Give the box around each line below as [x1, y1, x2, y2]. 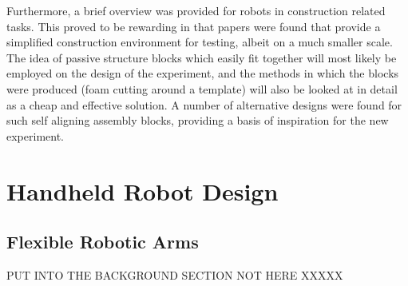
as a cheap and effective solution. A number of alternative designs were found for [6, 96, 402, 113]
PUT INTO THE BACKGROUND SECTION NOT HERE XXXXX [6, 266, 343, 283]
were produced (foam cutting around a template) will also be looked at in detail [6, 80, 398, 97]
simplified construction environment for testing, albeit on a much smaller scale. [6, 34, 393, 50]
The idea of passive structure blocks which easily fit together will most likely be [6, 49, 397, 66]
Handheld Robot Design [6, 174, 279, 207]
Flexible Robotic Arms [6, 229, 199, 254]
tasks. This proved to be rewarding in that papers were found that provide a [6, 18, 381, 34]
